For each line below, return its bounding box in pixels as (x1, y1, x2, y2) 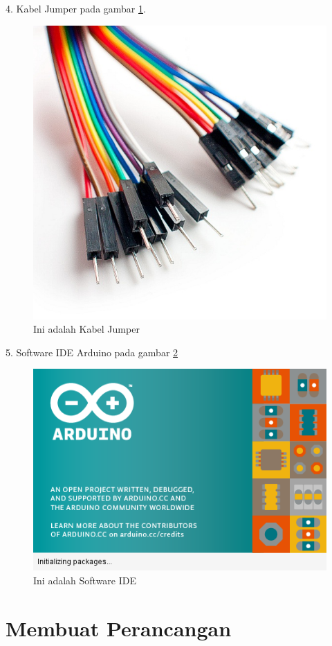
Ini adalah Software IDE (33, 573, 137, 588)
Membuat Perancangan (6, 613, 232, 642)
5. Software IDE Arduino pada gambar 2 (6, 344, 178, 359)
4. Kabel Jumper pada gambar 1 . (6, 1, 146, 15)
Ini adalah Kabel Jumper (33, 322, 140, 336)
